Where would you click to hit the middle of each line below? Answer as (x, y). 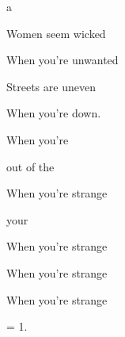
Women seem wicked (56, 33)
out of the (30, 166)
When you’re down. (54, 113)
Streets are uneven (51, 86)
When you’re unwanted (62, 60)
